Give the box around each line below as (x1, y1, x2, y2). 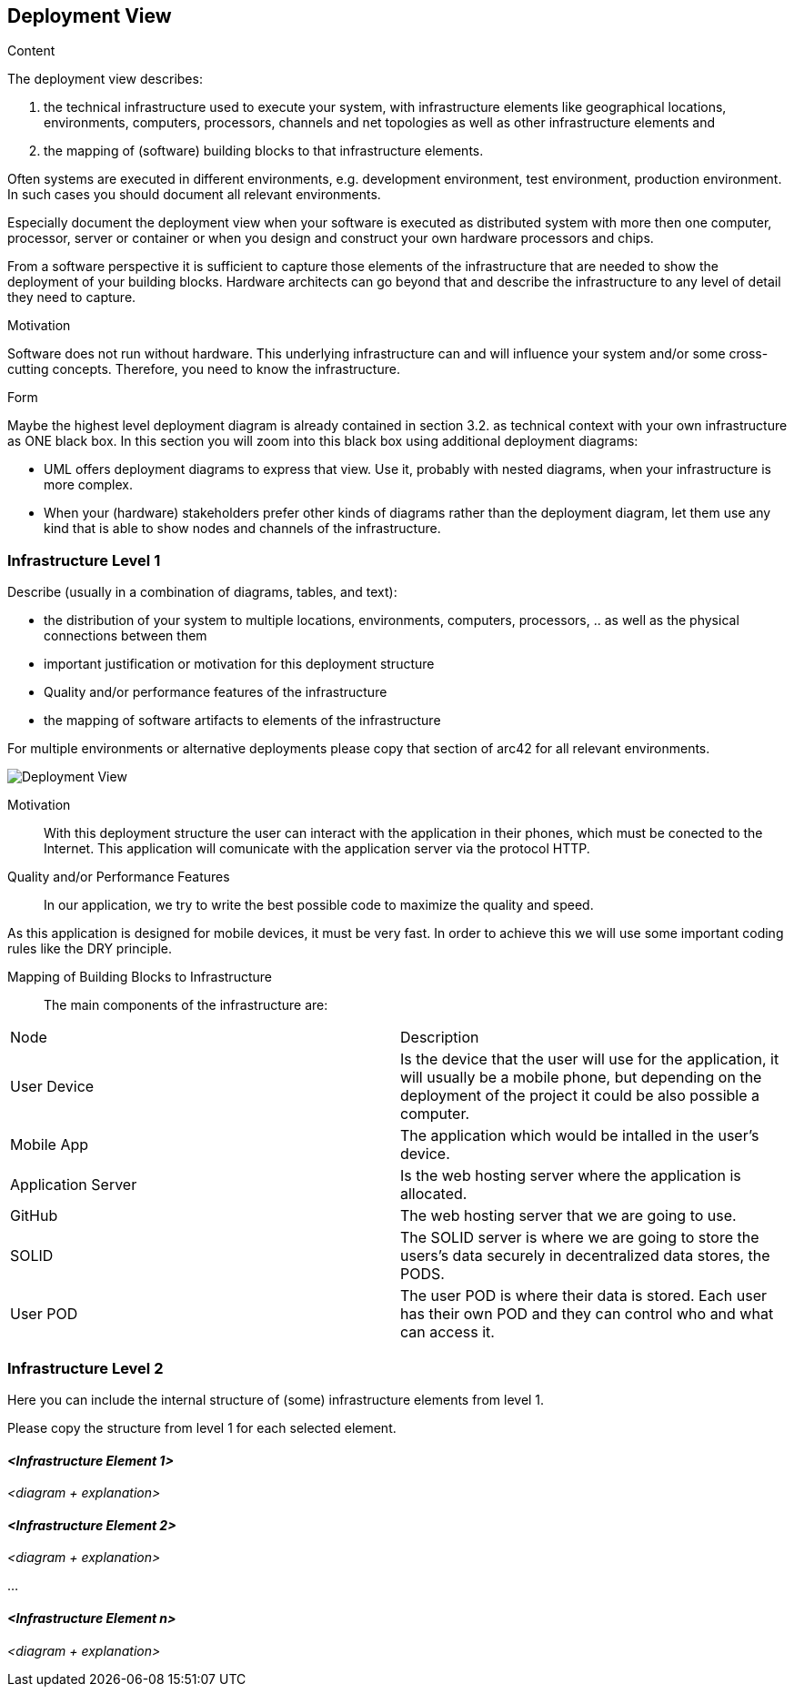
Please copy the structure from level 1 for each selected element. (7, 1419, 397, 1436)
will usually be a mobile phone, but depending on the (400, 1068, 762, 1087)
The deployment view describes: (7, 71, 203, 87)
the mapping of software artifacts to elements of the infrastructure (44, 712, 441, 729)
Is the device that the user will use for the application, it (400, 1050, 779, 1069)
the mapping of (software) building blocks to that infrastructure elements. (44, 143, 484, 159)
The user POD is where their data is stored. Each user (400, 1286, 768, 1306)
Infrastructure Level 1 (7, 550, 161, 570)
